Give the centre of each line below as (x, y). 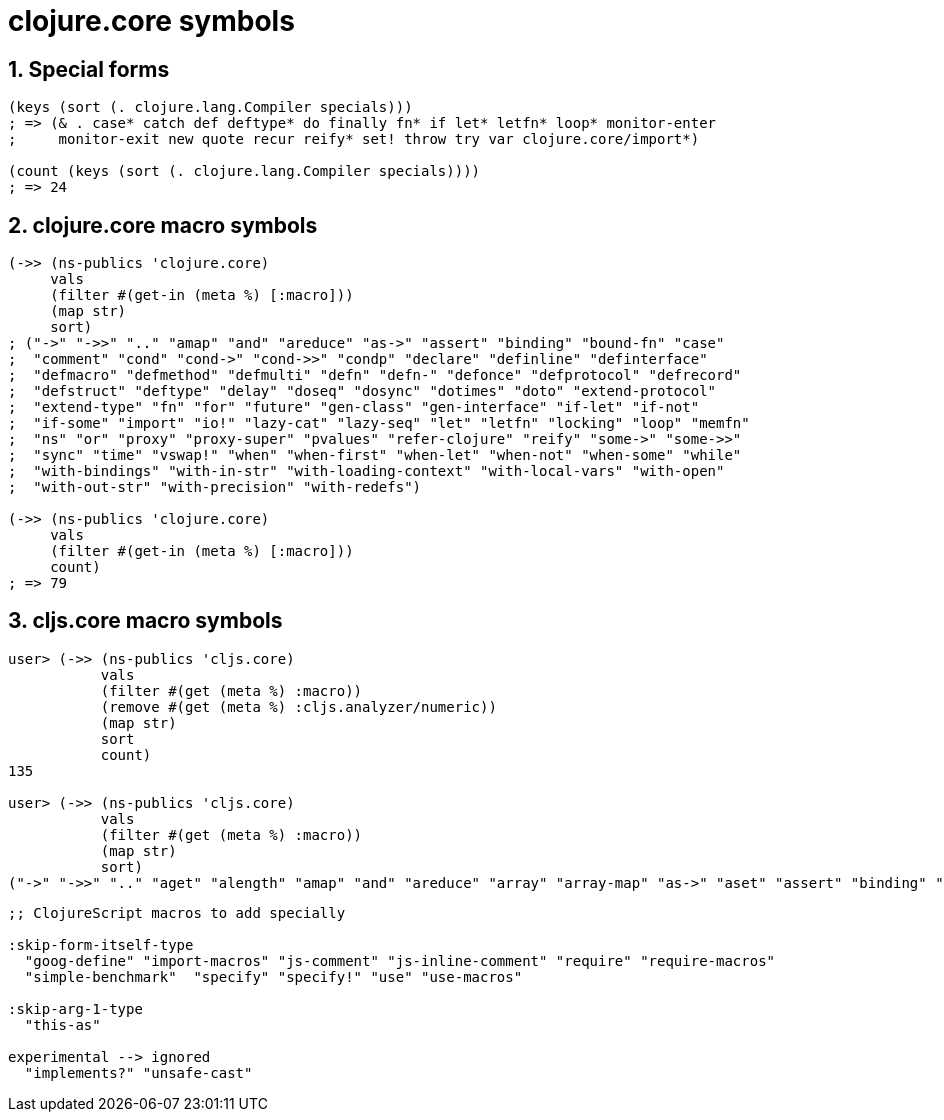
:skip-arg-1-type (75, 1008)
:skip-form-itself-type (101, 944)
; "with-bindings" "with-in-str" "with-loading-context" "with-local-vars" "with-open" (366, 471)
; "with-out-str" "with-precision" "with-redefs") (215, 487)
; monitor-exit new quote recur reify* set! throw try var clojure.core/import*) (354, 139)
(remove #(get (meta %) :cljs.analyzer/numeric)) (298, 706)
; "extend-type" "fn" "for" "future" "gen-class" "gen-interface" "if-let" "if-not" (354, 407)
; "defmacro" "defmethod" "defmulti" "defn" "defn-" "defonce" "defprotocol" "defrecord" (375, 375)
